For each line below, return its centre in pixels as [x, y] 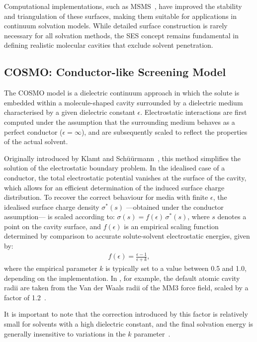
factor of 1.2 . [25, 297]
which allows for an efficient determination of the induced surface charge [114, 187]
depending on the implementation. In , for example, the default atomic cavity [122, 278]
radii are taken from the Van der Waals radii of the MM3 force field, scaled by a [126, 288]
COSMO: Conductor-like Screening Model [115, 72]
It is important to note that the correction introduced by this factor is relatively [126, 314]
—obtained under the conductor [175, 207]
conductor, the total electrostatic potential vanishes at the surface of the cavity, [125, 177]
